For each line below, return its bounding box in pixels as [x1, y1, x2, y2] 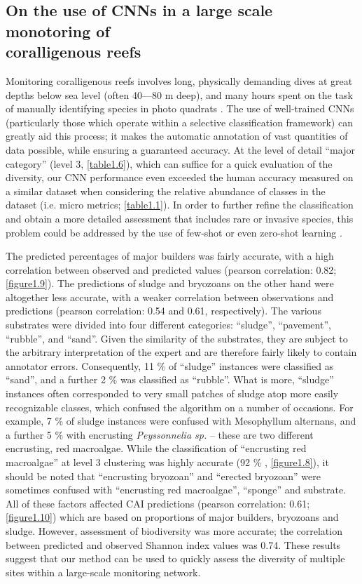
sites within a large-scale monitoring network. [6, 564, 201, 579]
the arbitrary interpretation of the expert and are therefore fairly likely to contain [6, 345, 357, 359]
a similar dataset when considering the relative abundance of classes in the [6, 183, 326, 198]
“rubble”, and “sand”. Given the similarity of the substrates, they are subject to [6, 331, 348, 345]
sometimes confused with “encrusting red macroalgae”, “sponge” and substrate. [6, 482, 346, 497]
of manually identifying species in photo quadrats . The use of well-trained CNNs [6, 101, 354, 116]
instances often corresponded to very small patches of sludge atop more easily [6, 386, 339, 401]
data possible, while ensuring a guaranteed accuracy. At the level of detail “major [6, 142, 355, 157]
